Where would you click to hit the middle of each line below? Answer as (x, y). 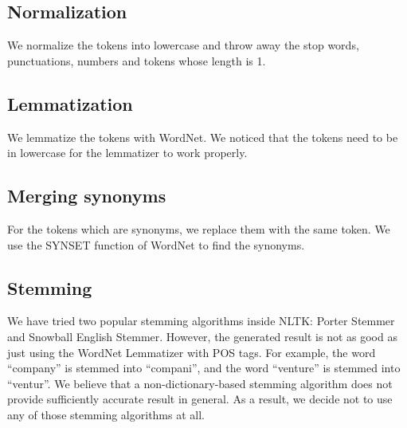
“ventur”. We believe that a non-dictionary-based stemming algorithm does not (200, 383)
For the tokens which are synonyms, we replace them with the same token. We (199, 228)
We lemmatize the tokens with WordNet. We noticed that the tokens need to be (203, 137)
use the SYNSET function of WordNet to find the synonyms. (156, 244)
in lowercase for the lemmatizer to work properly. (127, 153)
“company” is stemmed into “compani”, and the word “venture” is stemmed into (204, 368)
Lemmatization (70, 103)
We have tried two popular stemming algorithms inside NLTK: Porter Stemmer (201, 321)
